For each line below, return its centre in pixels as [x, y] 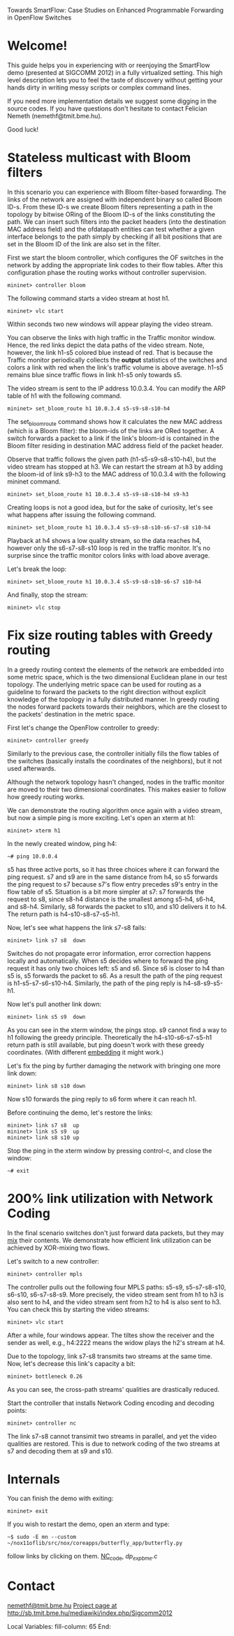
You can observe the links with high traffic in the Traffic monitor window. [111, 337]
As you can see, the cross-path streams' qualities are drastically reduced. [114, 1389]
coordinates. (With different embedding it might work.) [86, 1052]
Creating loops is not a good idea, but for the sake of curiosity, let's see [110, 507]
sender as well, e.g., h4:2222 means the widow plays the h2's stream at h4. [116, 1342]
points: [17, 1410]
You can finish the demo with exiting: [60, 1499]
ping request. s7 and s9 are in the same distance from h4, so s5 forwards [113, 877]
